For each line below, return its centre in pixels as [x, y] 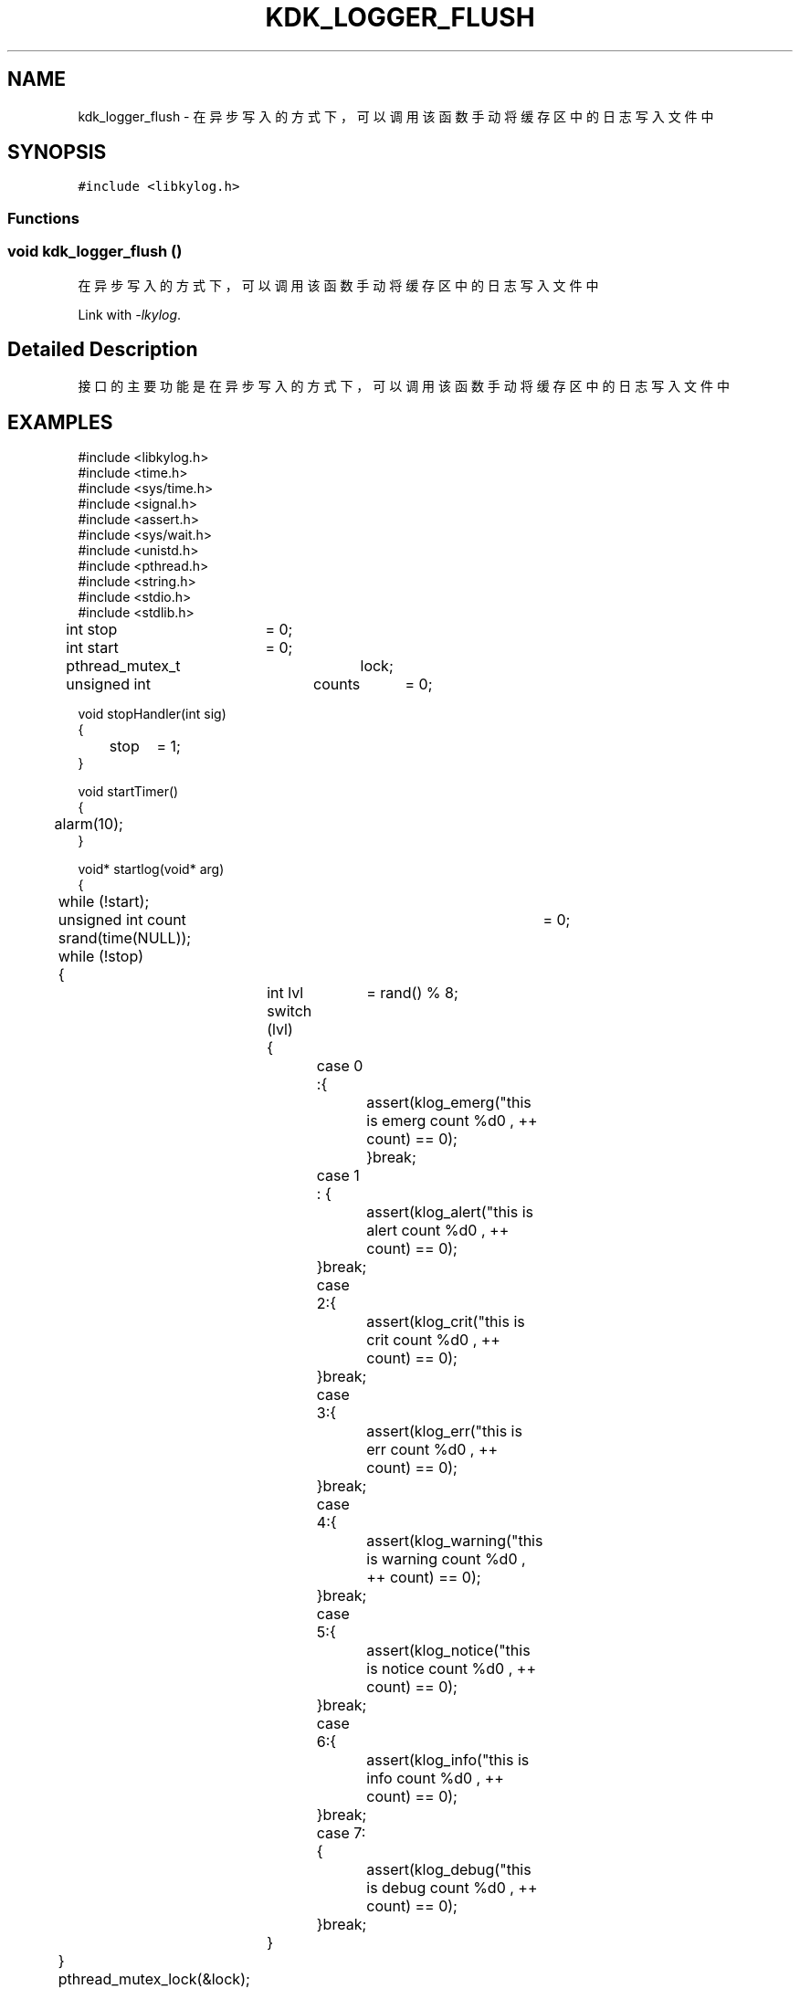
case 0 [340, 1066]
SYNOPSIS [57, 153]
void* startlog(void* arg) [151, 869]
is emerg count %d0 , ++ [452, 1121]
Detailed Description [103, 349]
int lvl [285, 993]
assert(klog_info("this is [448, 1760]
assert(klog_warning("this [455, 1541]
